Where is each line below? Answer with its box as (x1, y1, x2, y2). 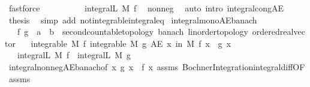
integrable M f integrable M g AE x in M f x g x (31, 37, 231, 49)
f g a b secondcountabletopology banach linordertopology (17, 25, 248, 38)
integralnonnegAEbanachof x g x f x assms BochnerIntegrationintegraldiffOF (8, 60, 305, 73)
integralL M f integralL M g (17, 49, 131, 61)
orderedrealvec (252, 25, 305, 38)
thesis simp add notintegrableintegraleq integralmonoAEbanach (8, 13, 257, 26)
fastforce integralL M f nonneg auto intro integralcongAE (8, 2, 284, 14)
